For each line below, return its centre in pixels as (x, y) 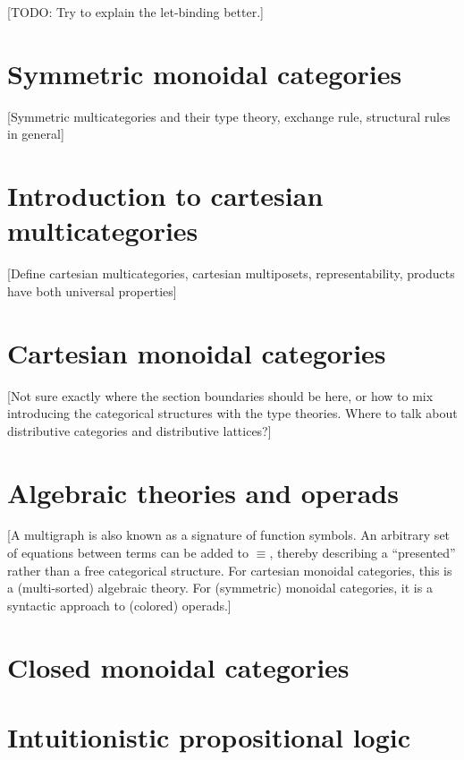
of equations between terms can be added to (128, 553)
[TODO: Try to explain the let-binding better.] (135, 12)
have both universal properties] (92, 290)
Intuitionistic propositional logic (209, 736)
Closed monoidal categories (178, 666)
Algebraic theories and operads (203, 492)
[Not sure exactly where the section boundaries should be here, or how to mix (220, 395)
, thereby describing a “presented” (363, 553)
